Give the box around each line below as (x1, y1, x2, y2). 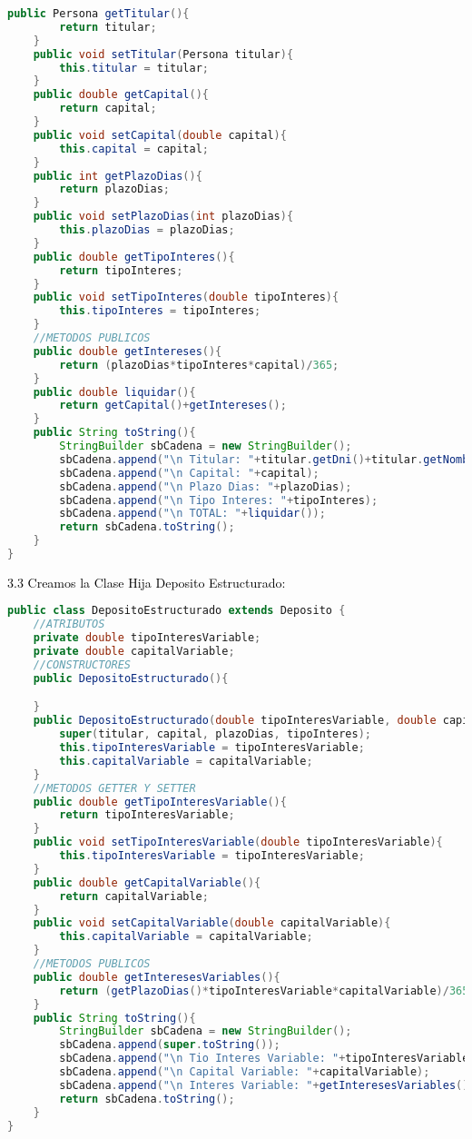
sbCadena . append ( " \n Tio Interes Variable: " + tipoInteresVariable (59, 1052, 469, 1065)
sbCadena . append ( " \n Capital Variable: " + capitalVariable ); (59, 1065, 430, 1078)
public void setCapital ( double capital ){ (33, 128, 287, 142)
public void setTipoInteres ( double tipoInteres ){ (33, 291, 339, 304)
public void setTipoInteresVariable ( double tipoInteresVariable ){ (33, 836, 443, 849)
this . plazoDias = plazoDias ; (59, 223, 235, 236)
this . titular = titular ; (59, 61, 210, 74)
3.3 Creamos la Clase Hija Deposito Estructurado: (7, 572, 286, 591)
